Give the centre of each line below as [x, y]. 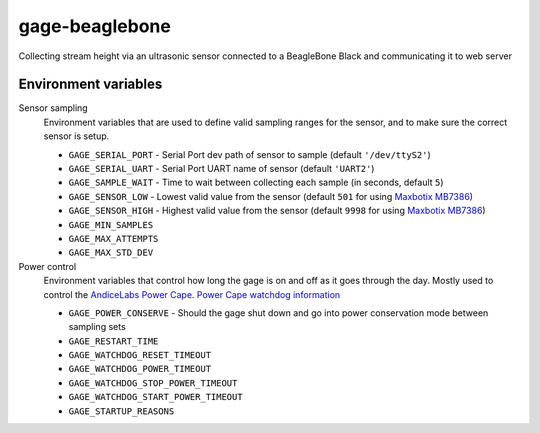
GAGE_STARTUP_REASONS [121, 411]
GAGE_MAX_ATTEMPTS [113, 238]
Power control [47, 266]
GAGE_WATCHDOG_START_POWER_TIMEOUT [156, 397]
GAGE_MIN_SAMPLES [111, 224]
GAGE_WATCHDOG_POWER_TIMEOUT [140, 369]
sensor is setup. [76, 136]
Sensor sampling [53, 108]
